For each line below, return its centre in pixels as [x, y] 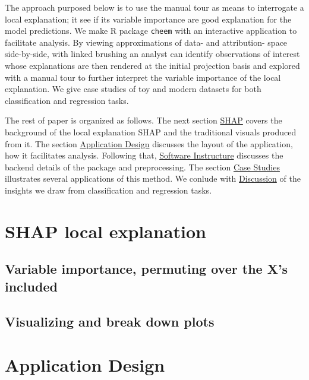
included [31, 286]
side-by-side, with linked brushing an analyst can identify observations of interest [152, 54]
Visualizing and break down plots [110, 321]
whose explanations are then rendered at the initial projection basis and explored [152, 66]
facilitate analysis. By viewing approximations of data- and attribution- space [146, 42]
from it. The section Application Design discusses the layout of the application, [149, 143]
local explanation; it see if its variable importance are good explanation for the [148, 19]
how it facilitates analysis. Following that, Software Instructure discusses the [144, 155]
